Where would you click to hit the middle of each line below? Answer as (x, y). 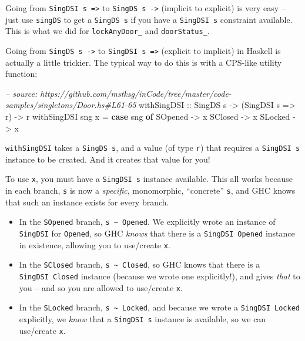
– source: (21, 93)
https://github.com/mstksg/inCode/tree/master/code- (136, 93)
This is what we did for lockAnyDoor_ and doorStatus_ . (108, 31)
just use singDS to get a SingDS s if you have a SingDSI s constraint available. (149, 19)
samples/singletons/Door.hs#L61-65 (71, 105)
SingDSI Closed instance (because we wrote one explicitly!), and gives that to (160, 276)
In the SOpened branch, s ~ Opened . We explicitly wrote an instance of (147, 222)
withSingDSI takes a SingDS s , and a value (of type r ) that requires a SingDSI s (153, 148)
